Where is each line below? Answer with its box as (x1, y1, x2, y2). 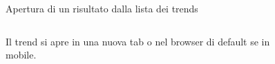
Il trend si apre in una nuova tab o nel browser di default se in (6, 34, 270, 48)
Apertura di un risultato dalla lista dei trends (6, 1, 198, 15)
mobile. (6, 47, 37, 62)
